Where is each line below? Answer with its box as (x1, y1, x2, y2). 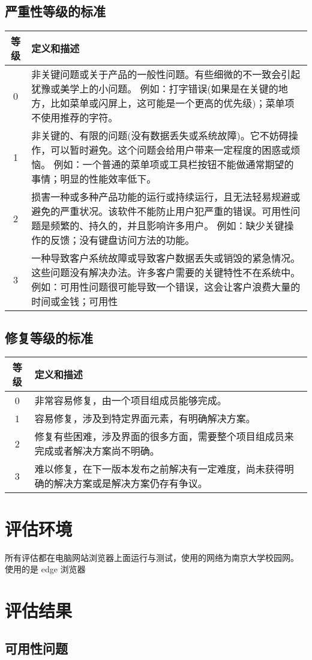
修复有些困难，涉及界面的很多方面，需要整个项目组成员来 (34, 429, 294, 444)
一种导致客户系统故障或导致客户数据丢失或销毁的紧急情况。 (31, 251, 301, 265)
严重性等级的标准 (5, 2, 106, 20)
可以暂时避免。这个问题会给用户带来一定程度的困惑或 (50, 143, 291, 157)
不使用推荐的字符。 (31, 111, 118, 125)
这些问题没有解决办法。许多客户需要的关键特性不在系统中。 (31, 265, 301, 280)
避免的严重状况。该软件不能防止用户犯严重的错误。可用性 (31, 204, 291, 219)
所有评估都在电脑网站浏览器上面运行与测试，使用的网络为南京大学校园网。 (5, 551, 299, 563)
